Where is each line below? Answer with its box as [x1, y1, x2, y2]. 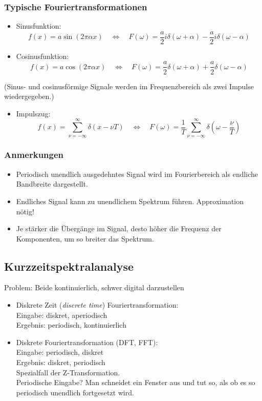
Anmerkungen [4, 148, 64, 161]
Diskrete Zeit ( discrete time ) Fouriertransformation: [16, 299, 179, 310]
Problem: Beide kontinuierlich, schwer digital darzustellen [4, 282, 184, 293]
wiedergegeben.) [4, 91, 54, 102]
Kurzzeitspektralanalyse [4, 258, 134, 274]
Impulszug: [16, 108, 51, 118]
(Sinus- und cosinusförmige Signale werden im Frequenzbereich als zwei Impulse [4, 81, 254, 91]
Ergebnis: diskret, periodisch [16, 357, 105, 368]
